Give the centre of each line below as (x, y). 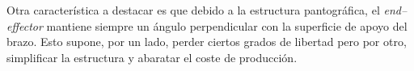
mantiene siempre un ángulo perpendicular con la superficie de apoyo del (227, 25)
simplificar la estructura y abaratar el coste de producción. (152, 57)
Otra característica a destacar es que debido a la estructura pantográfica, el (193, 10)
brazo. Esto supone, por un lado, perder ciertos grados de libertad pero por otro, (207, 42)
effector (25, 25)
